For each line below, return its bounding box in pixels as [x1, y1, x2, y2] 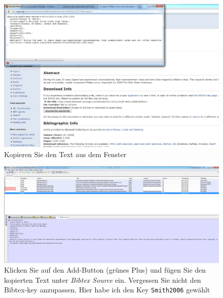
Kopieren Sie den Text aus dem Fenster [4, 148, 127, 159]
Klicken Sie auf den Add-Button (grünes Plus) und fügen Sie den [4, 265, 206, 275]
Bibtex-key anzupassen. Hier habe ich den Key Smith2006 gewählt [4, 284, 210, 295]
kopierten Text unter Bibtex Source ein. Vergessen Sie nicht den [4, 274, 201, 285]
